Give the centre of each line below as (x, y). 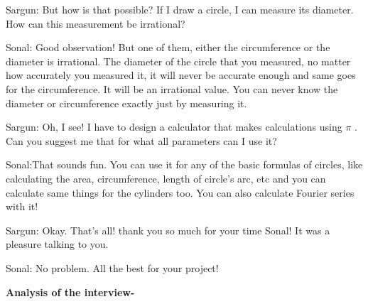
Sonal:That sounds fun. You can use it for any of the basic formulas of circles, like (184, 164)
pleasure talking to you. (57, 244)
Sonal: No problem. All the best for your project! (112, 267)
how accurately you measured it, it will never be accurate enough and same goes (181, 75)
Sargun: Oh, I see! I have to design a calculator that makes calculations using (174, 127)
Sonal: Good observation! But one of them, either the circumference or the (168, 47)
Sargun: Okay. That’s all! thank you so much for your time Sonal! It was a (168, 230)
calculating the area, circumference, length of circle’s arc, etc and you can (166, 178)
